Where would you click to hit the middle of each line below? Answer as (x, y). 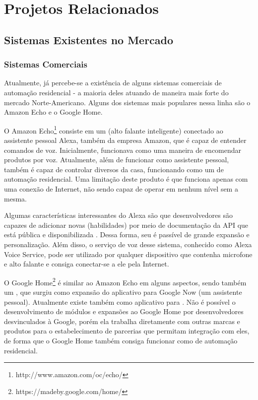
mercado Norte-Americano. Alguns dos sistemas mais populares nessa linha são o (127, 102)
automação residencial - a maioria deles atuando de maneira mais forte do (116, 92)
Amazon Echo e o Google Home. (53, 112)
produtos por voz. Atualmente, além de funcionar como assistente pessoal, (117, 160)
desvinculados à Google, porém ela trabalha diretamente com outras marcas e (122, 321)
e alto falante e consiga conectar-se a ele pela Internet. (87, 264)
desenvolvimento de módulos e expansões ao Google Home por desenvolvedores (124, 311)
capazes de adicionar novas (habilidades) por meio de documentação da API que (126, 225)
